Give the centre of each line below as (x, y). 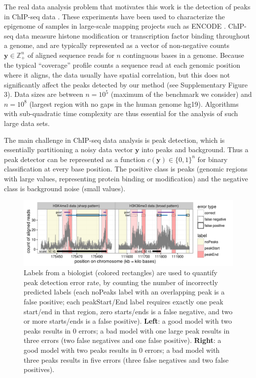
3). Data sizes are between (44, 94)
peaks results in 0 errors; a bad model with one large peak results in (127, 330)
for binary (213, 159)
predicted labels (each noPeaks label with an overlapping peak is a (124, 292)
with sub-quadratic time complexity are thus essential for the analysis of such (121, 113)
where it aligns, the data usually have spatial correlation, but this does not (117, 75)
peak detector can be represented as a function (75, 159)
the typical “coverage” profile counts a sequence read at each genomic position (122, 65)
